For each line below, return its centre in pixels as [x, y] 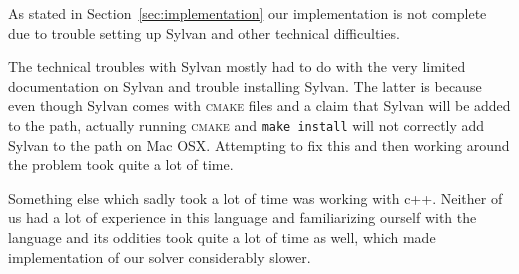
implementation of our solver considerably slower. [159, 256]
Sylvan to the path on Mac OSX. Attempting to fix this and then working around [259, 144]
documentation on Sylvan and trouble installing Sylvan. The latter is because [245, 85]
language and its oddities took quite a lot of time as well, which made [222, 237]
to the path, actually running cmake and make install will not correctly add [246, 124]
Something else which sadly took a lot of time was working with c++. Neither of [255, 197]
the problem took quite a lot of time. [121, 164]
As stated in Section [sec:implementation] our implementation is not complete [247, 13]
